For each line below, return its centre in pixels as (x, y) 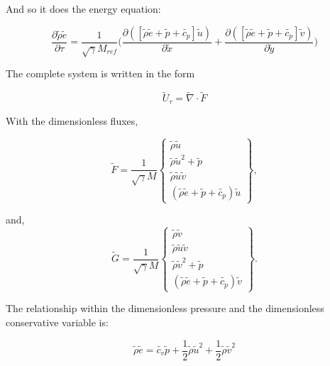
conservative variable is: (57, 322)
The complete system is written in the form (100, 73)
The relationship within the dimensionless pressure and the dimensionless (165, 308)
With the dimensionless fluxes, (72, 120)
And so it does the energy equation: (83, 9)
